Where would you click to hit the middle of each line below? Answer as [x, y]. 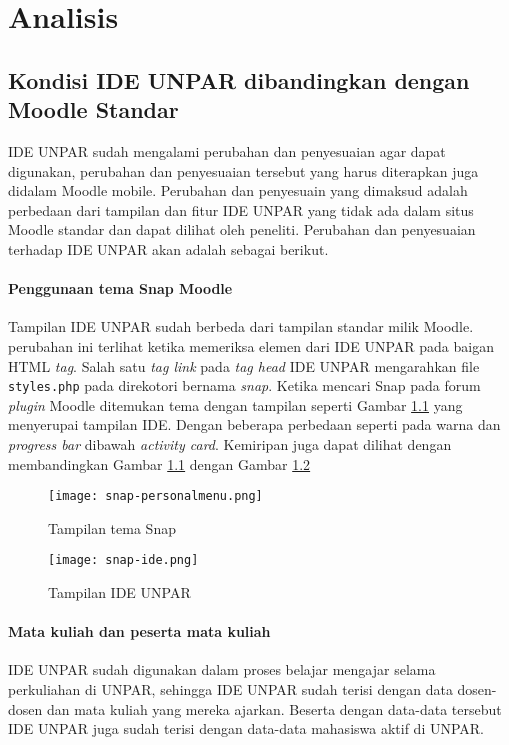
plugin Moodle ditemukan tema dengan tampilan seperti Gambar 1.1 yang [235, 404]
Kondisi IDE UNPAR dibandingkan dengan [239, 79]
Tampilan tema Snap [112, 527]
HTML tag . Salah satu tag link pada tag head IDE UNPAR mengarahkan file [244, 365]
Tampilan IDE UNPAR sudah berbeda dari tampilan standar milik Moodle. [241, 326]
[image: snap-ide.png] [123, 560]
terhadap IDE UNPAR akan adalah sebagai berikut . [168, 248]
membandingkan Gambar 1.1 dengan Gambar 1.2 [159, 463]
